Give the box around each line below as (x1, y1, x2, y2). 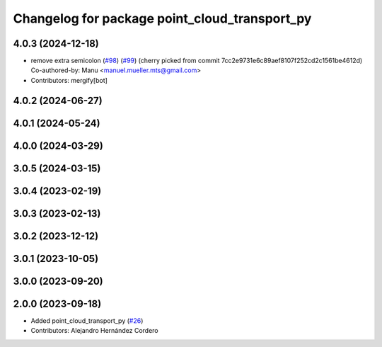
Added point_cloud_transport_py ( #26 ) (30, 316, 144, 325)
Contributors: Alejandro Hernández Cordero (30, 326, 158, 335)
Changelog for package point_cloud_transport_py (13, 11, 312, 26)
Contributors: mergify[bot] (30, 76, 108, 84)
